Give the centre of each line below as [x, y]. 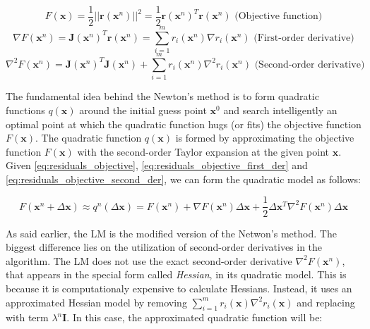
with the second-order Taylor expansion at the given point [203, 151]
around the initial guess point [143, 110]
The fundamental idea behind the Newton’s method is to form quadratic [162, 96]
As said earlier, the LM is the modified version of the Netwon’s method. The [171, 233]
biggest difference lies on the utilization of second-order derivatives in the [164, 247]
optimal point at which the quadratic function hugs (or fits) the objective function [184, 124]
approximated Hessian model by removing [96, 302]
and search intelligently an [280, 110]
